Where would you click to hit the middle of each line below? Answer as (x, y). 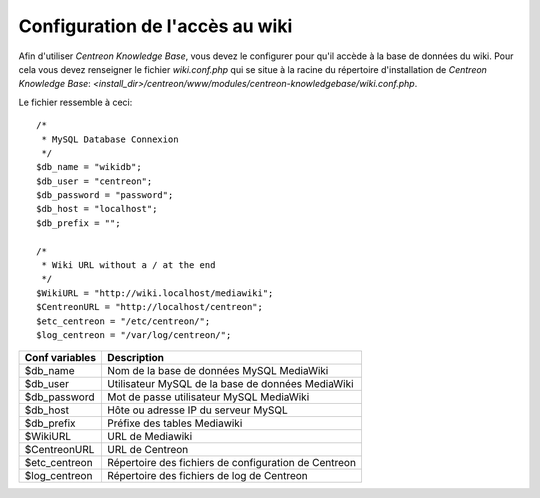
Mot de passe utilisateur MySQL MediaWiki (208, 397)
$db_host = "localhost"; (97, 209)
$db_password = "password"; (105, 195)
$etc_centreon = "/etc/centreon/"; (123, 321)
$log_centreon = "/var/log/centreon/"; (134, 334)
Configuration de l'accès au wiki (155, 26)
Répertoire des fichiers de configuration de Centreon (231, 463)
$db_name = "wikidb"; (89, 167)
